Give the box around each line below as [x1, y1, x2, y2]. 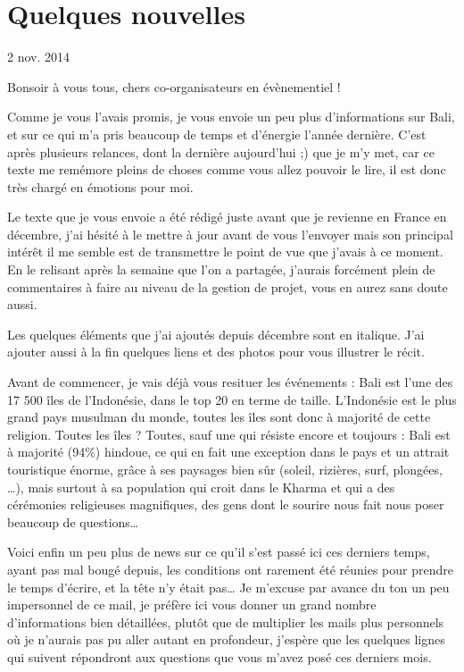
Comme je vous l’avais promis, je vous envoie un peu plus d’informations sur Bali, [7, 107, 455, 126]
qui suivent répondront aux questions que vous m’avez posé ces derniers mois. [7, 647, 432, 666]
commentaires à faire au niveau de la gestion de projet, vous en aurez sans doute [7, 277, 448, 296]
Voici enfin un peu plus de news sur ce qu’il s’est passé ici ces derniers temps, [7, 542, 430, 561]
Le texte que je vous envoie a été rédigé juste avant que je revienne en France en [7, 207, 447, 226]
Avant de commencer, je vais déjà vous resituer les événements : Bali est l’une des [7, 373, 453, 391]
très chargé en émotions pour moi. [7, 177, 194, 196]
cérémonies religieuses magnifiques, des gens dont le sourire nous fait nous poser [7, 495, 444, 514]
